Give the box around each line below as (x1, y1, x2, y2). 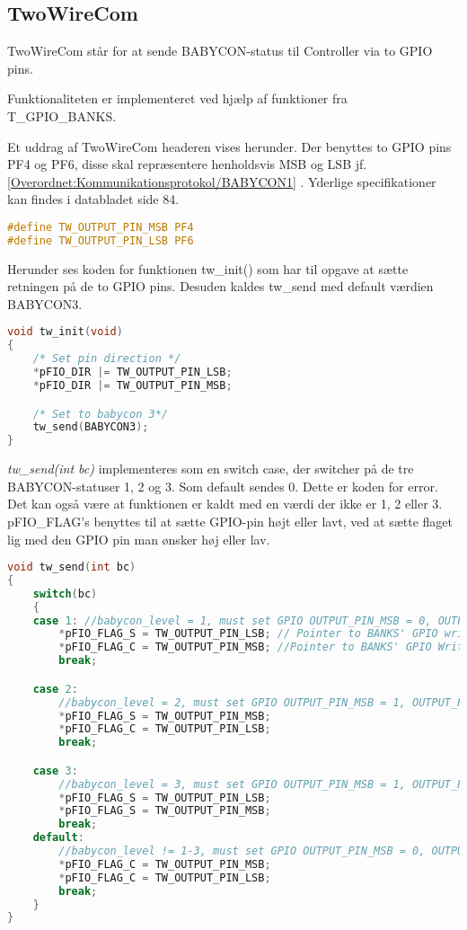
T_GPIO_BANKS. (7, 106, 117, 125)
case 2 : (32, 682, 78, 695)
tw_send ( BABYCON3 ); (32, 421, 149, 434)
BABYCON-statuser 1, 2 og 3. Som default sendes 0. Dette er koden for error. (7, 476, 438, 495)
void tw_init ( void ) (7, 325, 123, 339)
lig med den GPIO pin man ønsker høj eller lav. (7, 529, 270, 548)
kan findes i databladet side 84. (7, 190, 180, 208)
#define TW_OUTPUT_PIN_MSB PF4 (7, 220, 194, 234)
